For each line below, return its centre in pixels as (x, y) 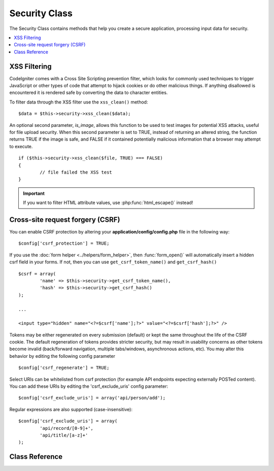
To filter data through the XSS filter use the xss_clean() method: (79, 102)
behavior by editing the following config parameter (62, 356)
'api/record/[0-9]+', (67, 428)
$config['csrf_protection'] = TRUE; (64, 243)
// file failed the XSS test (76, 172)
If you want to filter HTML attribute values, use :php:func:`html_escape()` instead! (108, 203)
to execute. (21, 146)
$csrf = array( (37, 274)
